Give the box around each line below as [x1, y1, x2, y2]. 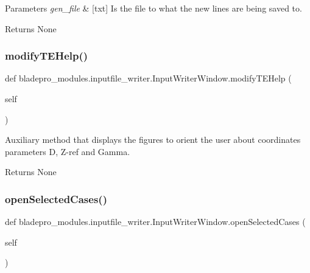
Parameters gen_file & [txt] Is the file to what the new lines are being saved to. [5, 2, 302, 14]
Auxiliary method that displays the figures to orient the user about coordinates [5, 133, 301, 146]
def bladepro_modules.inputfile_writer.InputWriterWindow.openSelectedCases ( [5, 215, 306, 228]
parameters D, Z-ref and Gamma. [5, 145, 130, 157]
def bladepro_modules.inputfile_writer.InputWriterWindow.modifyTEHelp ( [5, 72, 292, 85]
